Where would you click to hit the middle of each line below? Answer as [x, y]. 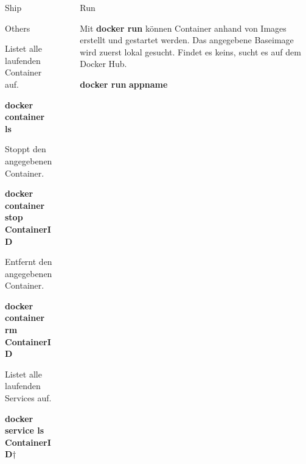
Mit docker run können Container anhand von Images [183, 28]
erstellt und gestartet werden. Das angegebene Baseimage [187, 40]
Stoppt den [26, 149]
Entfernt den [29, 262]
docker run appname [124, 84]
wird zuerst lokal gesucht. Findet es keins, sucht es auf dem [190, 51]
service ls [25, 430]
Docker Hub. [103, 64]
